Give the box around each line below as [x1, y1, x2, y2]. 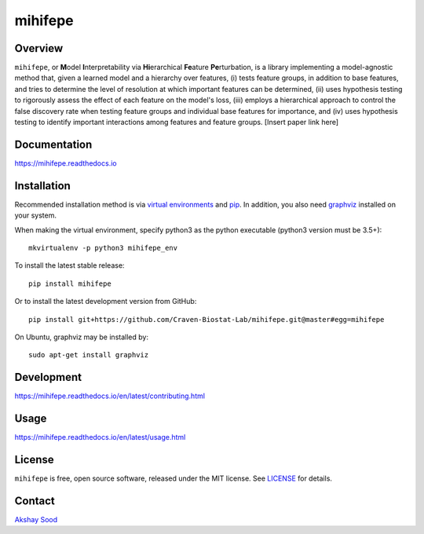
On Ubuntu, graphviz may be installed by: [14, 332, 149, 342]
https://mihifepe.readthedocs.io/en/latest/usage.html [14, 433, 186, 442]
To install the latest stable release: [14, 261, 125, 270]
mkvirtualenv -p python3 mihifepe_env [28, 243, 178, 252]
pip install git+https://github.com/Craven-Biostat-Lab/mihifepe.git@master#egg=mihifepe [28, 315, 385, 324]
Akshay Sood [14, 514, 58, 524]
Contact [14, 494, 55, 507]
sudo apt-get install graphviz [28, 350, 149, 360]
